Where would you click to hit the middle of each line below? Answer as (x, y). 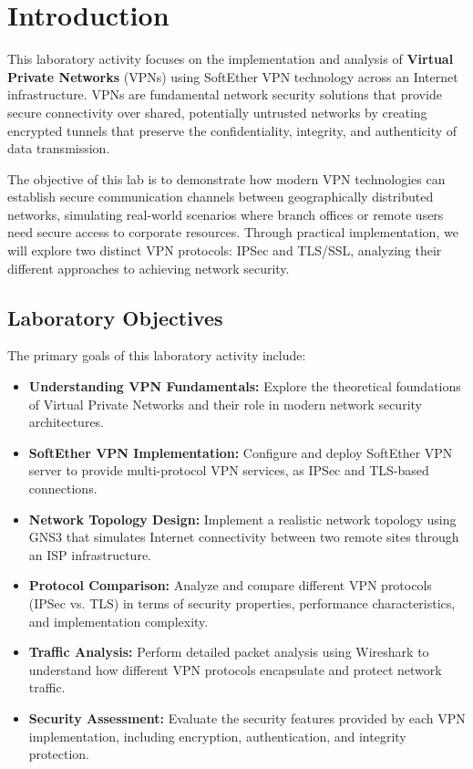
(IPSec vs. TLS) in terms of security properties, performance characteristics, (242, 603)
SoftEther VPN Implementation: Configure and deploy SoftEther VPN (241, 452)
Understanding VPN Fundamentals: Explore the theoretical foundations (245, 386)
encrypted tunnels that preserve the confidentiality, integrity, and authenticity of (232, 130)
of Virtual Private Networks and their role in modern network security (225, 404)
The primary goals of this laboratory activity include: (157, 355)
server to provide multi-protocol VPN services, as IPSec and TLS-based (229, 470)
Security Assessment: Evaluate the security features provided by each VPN (247, 717)
